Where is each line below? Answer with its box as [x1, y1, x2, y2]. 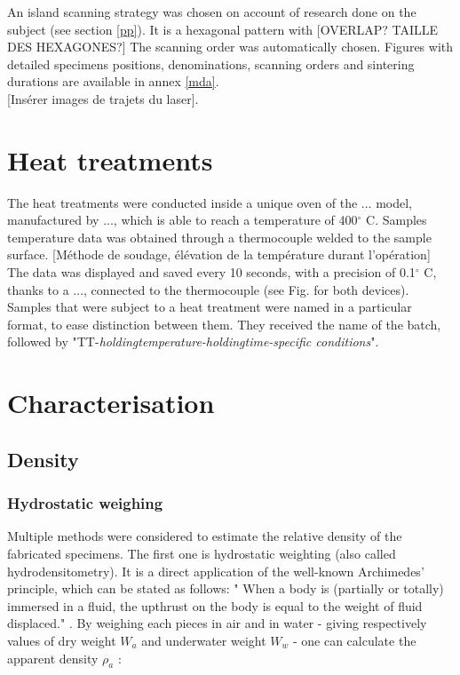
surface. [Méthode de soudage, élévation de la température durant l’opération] [7, 245, 431, 264]
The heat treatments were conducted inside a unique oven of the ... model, [7, 193, 412, 211]
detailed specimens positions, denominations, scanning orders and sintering [7, 54, 415, 73]
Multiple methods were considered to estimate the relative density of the [7, 527, 402, 545]
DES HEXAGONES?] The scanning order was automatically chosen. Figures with [7, 37, 454, 56]
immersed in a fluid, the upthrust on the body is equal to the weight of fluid [7, 596, 423, 615]
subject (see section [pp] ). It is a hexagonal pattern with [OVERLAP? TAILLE [7, 20, 439, 38]
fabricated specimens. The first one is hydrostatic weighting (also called [7, 544, 396, 562]
